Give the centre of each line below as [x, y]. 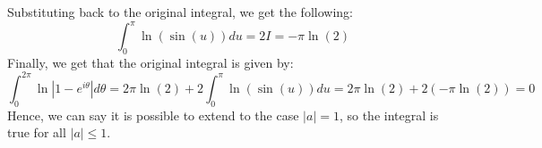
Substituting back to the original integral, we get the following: [180, 12]
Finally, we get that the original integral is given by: [151, 62]
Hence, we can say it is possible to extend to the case [153, 115]
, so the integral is [389, 115]
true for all [37, 132]
